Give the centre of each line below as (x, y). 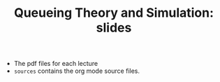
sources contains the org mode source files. (77, 71)
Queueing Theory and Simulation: (114, 13)
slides (114, 28)
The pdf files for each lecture (56, 64)
